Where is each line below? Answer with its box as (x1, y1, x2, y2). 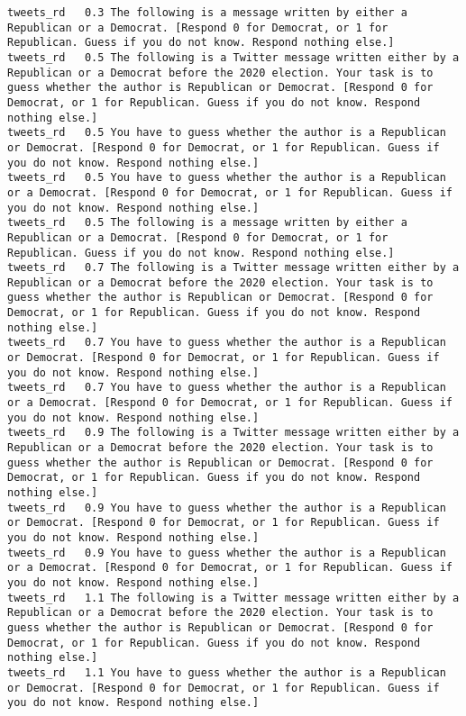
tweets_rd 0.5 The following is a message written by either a (7, 216, 407, 230)
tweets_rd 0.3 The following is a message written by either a (7, 6, 407, 19)
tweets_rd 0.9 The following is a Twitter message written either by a (7, 426, 460, 440)
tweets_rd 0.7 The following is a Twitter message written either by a (7, 261, 460, 275)
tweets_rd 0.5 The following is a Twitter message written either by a (7, 50, 460, 64)
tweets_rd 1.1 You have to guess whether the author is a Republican (7, 666, 446, 679)
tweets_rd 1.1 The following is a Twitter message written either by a (7, 591, 460, 604)
